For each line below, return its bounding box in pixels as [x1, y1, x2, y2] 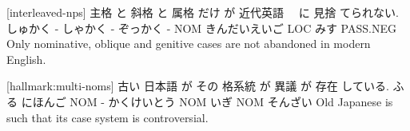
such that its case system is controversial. [6, 109, 209, 125]
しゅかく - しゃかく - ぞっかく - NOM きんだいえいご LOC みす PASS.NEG [6, 19, 396, 36]
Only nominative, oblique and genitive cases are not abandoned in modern [6, 35, 371, 52]
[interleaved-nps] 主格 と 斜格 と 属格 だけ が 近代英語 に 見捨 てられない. [6, 4, 399, 20]
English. [6, 50, 46, 67]
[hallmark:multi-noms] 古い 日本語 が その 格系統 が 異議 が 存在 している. [6, 77, 389, 94]
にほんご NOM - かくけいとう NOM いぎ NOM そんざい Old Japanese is [21, 93, 393, 109]
